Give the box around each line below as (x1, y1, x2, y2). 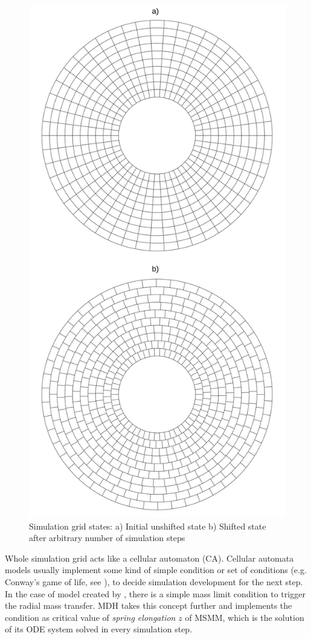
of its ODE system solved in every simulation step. (5, 623, 193, 635)
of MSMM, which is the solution (185, 611, 304, 623)
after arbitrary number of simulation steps (29, 531, 185, 544)
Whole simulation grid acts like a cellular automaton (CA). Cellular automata (5, 551, 294, 564)
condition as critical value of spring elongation (5, 611, 176, 623)
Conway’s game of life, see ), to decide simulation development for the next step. (5, 575, 303, 588)
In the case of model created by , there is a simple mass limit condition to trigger (5, 587, 306, 600)
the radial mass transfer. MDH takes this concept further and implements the (5, 599, 292, 612)
